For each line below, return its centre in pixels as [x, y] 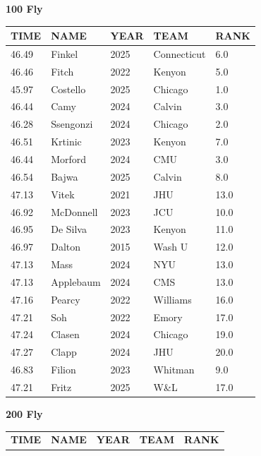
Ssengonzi [72, 124]
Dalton [66, 247]
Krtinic [66, 142]
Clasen [65, 334]
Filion [63, 370]
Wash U [171, 247]
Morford [69, 159]
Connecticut [180, 53]
